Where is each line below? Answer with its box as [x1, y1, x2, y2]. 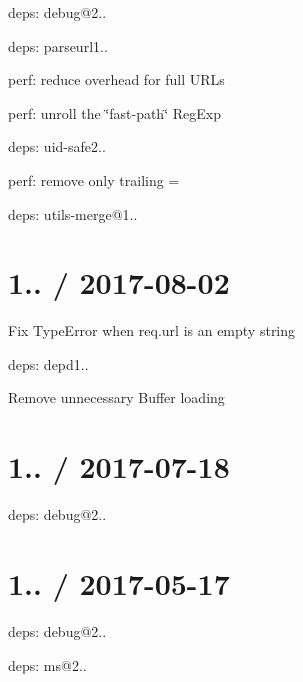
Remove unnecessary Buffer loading [8, 387, 225, 408]
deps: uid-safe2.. [8, 136, 106, 157]
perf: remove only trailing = [8, 169, 180, 190]
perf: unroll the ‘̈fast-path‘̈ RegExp [8, 102, 221, 123]
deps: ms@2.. [8, 654, 87, 675]
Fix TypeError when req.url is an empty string [8, 320, 296, 341]
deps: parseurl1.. [8, 35, 108, 56]
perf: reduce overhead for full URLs [8, 69, 225, 90]
